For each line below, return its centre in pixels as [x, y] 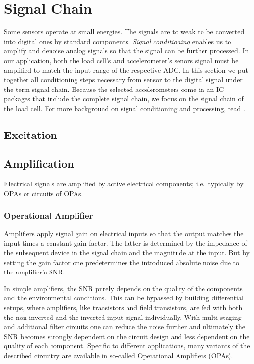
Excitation [31, 134]
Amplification [39, 163]
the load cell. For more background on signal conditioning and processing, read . [125, 108]
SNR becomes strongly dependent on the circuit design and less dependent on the [127, 336]
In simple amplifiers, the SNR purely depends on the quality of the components [123, 288]
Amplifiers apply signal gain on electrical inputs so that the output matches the [124, 233]
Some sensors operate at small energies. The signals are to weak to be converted [124, 32]
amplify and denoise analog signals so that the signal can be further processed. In [127, 51]
